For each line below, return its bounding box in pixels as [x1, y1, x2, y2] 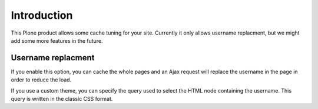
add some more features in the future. [11, 37, 103, 44]
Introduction [11, 9, 73, 22]
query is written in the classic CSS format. [11, 96, 113, 103]
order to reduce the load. [11, 76, 72, 83]
